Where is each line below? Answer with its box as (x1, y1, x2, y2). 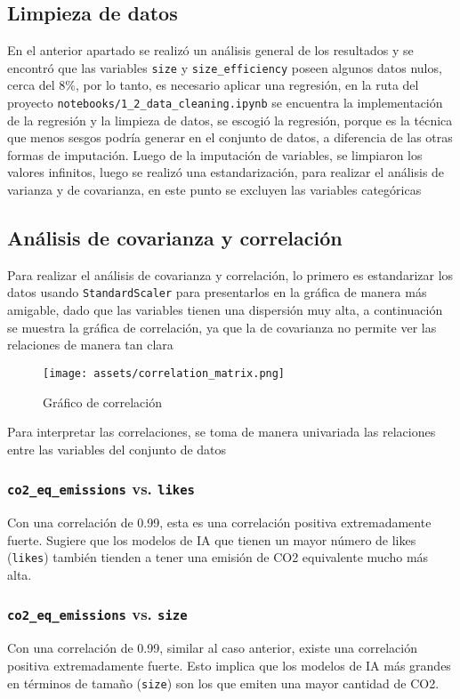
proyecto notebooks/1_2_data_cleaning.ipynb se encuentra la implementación (7, 93, 443, 112)
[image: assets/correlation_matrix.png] (43, 366, 286, 380)
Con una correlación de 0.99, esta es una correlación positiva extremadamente (7, 513, 432, 532)
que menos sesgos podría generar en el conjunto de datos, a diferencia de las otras (7, 128, 453, 147)
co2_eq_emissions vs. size (7, 603, 188, 625)
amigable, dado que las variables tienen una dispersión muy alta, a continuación (7, 301, 443, 319)
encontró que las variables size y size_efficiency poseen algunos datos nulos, (7, 58, 442, 76)
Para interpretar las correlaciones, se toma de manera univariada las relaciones (7, 422, 436, 441)
